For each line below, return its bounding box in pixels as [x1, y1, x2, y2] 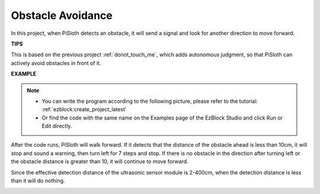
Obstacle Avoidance [11, 9, 113, 22]
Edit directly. [41, 122, 72, 130]
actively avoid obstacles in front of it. [11, 59, 101, 66]
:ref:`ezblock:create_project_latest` [41, 106, 127, 113]
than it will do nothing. [11, 177, 65, 185]
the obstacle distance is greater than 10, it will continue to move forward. [11, 158, 189, 165]
